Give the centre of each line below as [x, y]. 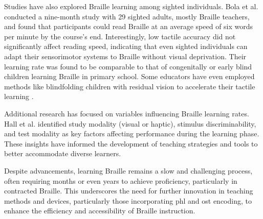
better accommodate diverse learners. [63, 153]
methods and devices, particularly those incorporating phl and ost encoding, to [128, 200]
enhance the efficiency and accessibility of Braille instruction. [100, 211]
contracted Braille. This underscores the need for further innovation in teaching [129, 191]
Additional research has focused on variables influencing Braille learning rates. [127, 113]
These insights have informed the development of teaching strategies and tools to [131, 143]
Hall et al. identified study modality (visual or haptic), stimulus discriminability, [130, 123]
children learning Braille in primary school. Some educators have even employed [129, 76]
